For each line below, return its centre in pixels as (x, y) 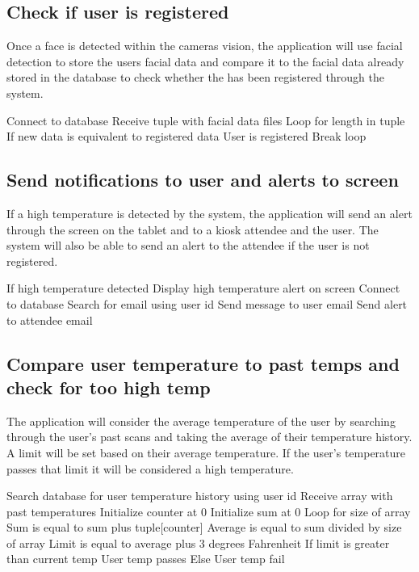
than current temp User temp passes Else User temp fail (146, 559)
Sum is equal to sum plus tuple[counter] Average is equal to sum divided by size (204, 527)
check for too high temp (109, 387)
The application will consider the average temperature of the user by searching (201, 421)
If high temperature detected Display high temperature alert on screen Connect (203, 288)
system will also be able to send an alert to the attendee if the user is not (188, 245)
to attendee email (50, 320)
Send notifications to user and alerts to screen (203, 180)
